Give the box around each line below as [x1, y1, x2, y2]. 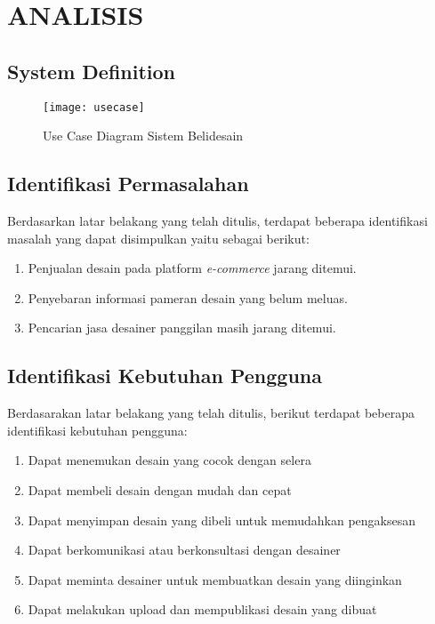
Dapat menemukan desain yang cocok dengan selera [28, 451, 311, 469]
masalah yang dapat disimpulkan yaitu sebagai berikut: [7, 228, 310, 247]
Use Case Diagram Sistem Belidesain [43, 126, 244, 145]
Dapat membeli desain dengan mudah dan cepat [28, 480, 292, 499]
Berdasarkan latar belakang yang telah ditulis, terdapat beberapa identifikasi [7, 212, 428, 230]
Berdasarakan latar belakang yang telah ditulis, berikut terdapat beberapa [7, 404, 415, 422]
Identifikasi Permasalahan [7, 170, 249, 197]
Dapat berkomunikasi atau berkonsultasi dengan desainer [28, 540, 341, 559]
